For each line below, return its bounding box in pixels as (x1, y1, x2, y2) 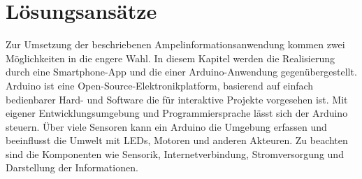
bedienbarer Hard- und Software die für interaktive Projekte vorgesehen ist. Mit (6, 92, 348, 106)
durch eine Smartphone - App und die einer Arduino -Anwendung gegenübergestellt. (6, 64, 357, 79)
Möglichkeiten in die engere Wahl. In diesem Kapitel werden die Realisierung (6, 50, 335, 65)
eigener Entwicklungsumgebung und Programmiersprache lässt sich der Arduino (6, 106, 348, 120)
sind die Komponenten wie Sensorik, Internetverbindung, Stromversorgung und (6, 146, 344, 161)
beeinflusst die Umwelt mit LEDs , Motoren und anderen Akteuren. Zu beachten (6, 133, 348, 148)
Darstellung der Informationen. (6, 160, 138, 175)
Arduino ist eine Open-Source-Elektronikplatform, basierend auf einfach (6, 78, 314, 92)
